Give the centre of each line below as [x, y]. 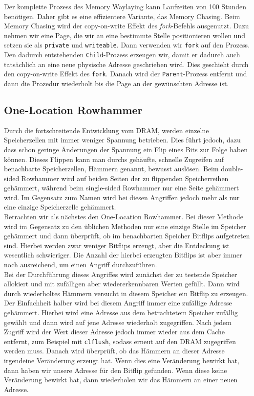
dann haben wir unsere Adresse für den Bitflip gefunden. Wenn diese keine [116, 370]
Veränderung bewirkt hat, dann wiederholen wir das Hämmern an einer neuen [121, 380]
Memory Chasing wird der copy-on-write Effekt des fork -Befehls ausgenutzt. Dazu [127, 26]
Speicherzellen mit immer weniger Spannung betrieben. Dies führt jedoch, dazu [122, 140]
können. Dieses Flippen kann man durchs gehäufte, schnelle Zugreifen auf [114, 159]
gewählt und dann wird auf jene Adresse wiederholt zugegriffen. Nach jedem [118, 322]
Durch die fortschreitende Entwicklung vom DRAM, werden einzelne [106, 130]
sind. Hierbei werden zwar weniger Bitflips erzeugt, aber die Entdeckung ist [117, 245]
